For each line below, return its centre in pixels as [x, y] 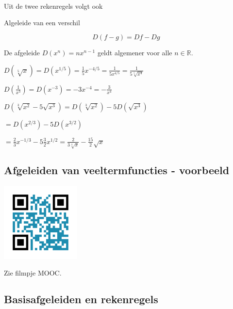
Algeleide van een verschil [42, 22]
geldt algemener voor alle [135, 53]
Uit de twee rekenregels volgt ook [53, 6]
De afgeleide [22, 53]
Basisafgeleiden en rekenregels [81, 299]
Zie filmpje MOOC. [33, 272]
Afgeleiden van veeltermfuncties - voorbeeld [117, 170]
